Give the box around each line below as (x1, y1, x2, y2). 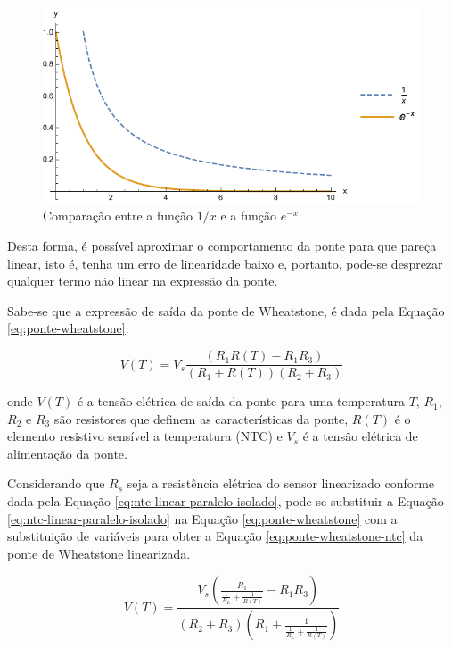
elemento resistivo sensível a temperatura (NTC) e (7, 427, 283, 445)
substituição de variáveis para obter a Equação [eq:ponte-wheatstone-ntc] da (7, 527, 423, 545)
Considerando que (7, 474, 105, 493)
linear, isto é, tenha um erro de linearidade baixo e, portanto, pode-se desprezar (7, 253, 443, 272)
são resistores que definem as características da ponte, (53, 409, 349, 428)
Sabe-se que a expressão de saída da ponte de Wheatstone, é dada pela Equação (7, 301, 445, 320)
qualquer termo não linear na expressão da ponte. (7, 271, 278, 290)
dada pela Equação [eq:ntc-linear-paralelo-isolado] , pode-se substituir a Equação (7, 492, 444, 511)
